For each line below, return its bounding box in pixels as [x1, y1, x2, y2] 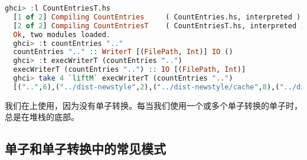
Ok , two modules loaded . [13, 30, 111, 39]
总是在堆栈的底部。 [5, 111, 79, 123]
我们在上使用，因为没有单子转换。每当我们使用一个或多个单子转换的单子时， [5, 99, 302, 111]
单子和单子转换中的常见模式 [5, 139, 166, 158]
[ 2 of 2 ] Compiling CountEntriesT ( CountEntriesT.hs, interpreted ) [13, 21, 305, 30]
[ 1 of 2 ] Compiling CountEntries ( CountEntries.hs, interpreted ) [13, 12, 301, 21]
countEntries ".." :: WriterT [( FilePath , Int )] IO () [13, 48, 233, 56]
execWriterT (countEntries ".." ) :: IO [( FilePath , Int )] [13, 65, 246, 74]
